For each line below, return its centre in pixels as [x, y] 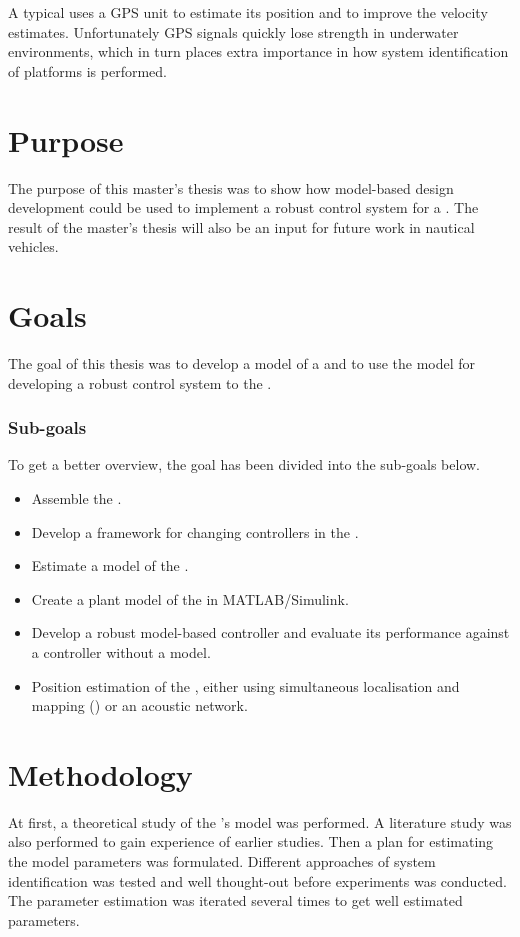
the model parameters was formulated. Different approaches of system [222, 861]
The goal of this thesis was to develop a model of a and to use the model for [242, 363]
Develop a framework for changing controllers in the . [195, 531]
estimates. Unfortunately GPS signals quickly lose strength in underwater [233, 31]
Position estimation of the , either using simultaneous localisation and [245, 685]
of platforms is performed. [87, 70]
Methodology [100, 773]
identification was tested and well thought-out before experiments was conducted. [257, 880]
